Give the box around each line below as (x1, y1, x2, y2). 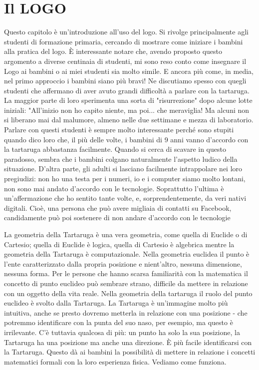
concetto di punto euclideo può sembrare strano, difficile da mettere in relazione (4, 278, 248, 288)
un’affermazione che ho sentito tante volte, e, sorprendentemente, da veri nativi (4, 193, 247, 203)
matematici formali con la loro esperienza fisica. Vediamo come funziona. (4, 356, 227, 367)
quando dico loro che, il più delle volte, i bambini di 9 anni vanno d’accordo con (4, 134, 249, 144)
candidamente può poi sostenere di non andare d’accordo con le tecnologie (4, 212, 231, 223)
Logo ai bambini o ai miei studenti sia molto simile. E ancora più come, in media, (4, 65, 254, 76)
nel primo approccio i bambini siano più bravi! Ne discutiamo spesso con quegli (4, 75, 247, 86)
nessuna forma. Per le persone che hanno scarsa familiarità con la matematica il (4, 268, 248, 279)
